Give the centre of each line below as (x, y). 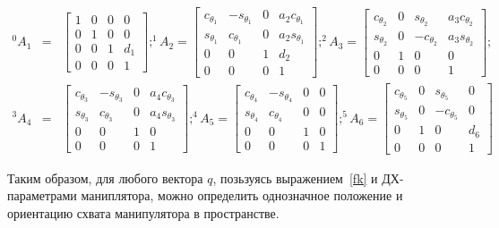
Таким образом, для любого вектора (105, 177)
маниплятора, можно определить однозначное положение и (242, 195)
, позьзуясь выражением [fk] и (295, 177)
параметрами (42, 195)
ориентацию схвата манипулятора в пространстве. (143, 212)
